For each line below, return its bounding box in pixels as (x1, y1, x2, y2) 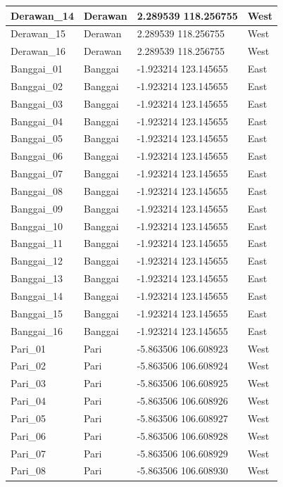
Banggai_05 (11, 131, 63, 146)
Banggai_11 (11, 236, 63, 251)
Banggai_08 (11, 183, 63, 198)
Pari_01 (11, 341, 46, 355)
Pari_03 (11, 376, 46, 391)
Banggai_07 (11, 166, 63, 181)
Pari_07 (11, 445, 46, 460)
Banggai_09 (11, 201, 63, 215)
